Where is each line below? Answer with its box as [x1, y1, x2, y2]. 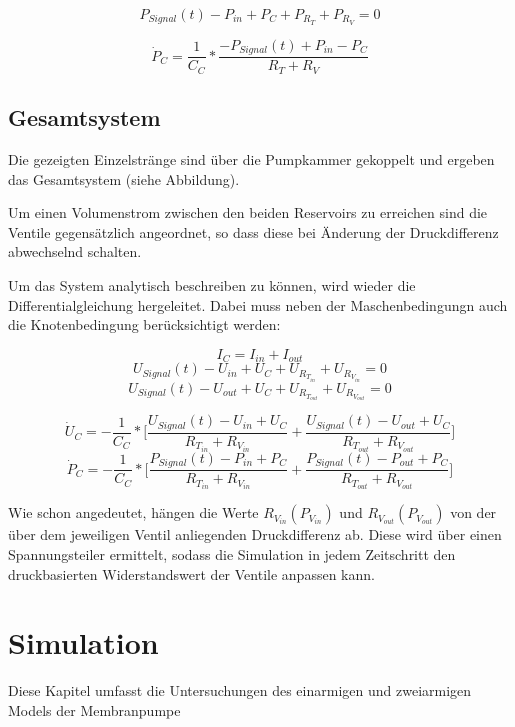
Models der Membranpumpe [8, 699, 181, 720]
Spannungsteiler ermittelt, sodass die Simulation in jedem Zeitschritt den [8, 543, 456, 564]
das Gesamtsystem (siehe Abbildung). [8, 168, 240, 189]
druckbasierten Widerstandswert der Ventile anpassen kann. [8, 563, 375, 584]
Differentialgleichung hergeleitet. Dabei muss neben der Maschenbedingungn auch [8, 294, 508, 315]
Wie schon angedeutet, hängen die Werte [8, 502, 259, 523]
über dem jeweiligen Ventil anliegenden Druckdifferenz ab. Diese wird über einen [8, 524, 502, 545]
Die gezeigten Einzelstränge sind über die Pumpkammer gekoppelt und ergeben [8, 149, 495, 169]
